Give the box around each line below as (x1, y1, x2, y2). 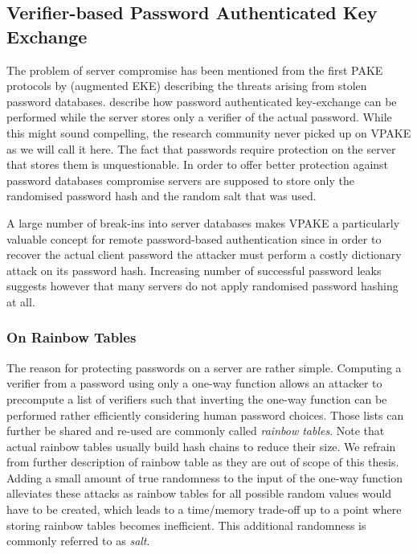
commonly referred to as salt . (6, 532, 150, 549)
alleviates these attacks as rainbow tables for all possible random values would (6, 485, 392, 502)
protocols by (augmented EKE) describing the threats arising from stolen (6, 77, 367, 94)
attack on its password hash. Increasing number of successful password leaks (6, 261, 382, 278)
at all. (6, 293, 35, 310)
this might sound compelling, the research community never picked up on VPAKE (6, 124, 411, 141)
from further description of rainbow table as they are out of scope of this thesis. (6, 453, 399, 470)
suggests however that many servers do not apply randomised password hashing (6, 277, 399, 294)
